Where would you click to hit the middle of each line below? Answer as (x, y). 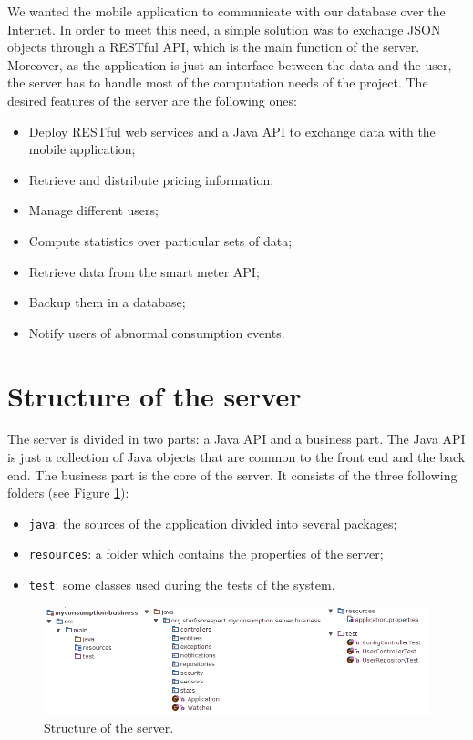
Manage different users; (93, 210)
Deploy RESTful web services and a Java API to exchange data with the (232, 131)
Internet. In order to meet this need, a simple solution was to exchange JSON (224, 29)
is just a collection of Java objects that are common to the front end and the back (236, 457)
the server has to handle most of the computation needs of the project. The (218, 82)
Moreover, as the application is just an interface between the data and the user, (230, 64)
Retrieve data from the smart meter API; (144, 271)
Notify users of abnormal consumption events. (157, 332)
